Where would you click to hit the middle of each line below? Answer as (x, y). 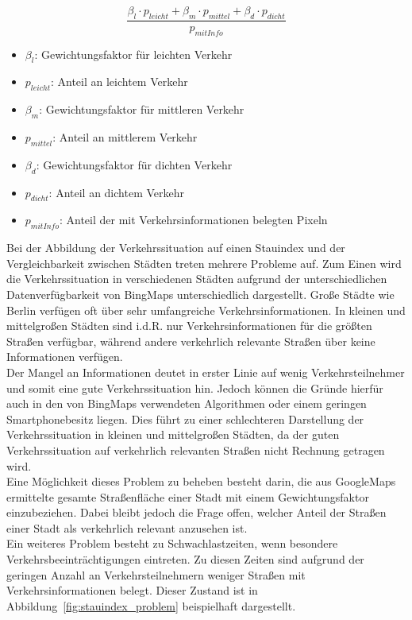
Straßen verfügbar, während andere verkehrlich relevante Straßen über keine (191, 341)
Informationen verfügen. (65, 356)
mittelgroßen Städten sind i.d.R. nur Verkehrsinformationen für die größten (189, 325)
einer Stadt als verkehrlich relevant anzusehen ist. (127, 527)
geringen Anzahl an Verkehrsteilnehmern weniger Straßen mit (156, 574)
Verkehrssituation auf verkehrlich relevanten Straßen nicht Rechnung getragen (196, 449)
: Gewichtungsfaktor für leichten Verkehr (133, 54)
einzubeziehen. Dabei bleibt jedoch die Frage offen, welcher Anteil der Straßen (196, 512)
